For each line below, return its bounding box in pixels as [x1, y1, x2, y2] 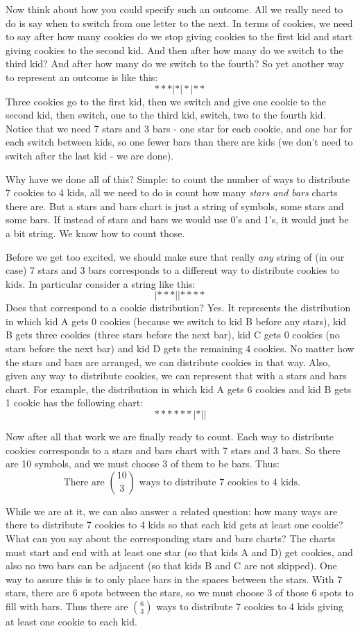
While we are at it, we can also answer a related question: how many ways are [6, 503, 338, 518]
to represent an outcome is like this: [6, 69, 158, 84]
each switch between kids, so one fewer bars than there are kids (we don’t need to [6, 135, 353, 149]
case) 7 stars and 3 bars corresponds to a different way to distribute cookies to [6, 263, 339, 277]
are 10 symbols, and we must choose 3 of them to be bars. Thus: [6, 456, 280, 471]
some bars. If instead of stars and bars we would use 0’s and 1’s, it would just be [6, 212, 349, 227]
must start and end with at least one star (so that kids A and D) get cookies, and [6, 544, 353, 559]
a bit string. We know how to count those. [6, 225, 185, 240]
